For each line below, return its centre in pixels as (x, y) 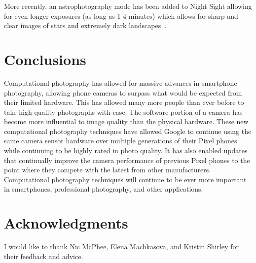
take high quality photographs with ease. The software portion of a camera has (123, 112)
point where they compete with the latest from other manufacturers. (108, 170)
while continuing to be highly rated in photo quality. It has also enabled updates (126, 150)
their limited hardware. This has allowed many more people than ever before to (124, 102)
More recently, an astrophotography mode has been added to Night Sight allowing (128, 6)
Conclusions (45, 59)
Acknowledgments (66, 223)
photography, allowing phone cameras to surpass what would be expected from (123, 92)
